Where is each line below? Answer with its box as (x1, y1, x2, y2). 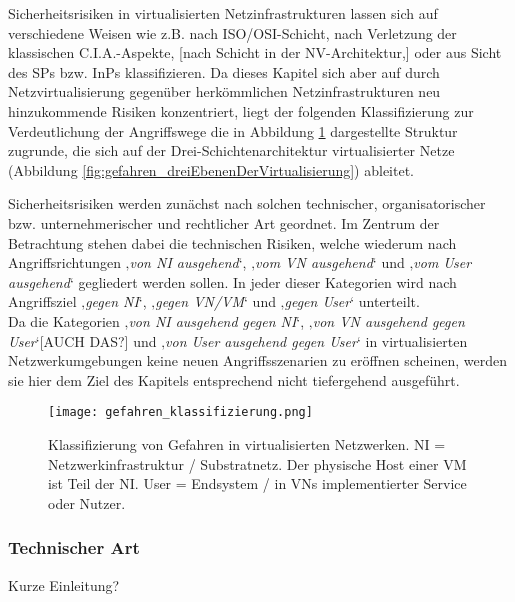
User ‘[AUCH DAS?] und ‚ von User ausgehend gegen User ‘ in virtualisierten (8, 330, 468, 351)
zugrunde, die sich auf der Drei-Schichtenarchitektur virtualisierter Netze (8, 140, 455, 161)
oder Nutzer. (48, 492, 126, 513)
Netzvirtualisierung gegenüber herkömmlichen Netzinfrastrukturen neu (8, 81, 441, 102)
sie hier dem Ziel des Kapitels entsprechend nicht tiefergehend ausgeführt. (8, 369, 460, 390)
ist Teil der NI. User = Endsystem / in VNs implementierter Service (48, 473, 467, 494)
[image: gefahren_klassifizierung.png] (48, 405, 313, 420)
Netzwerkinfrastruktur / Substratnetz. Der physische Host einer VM (48, 453, 467, 474)
